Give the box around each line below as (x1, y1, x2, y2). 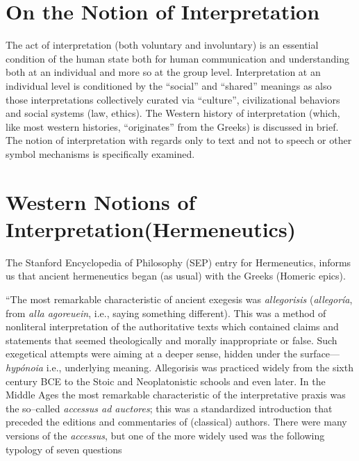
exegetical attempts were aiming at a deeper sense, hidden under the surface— (6, 346, 340, 361)
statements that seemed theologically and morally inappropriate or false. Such (6, 332, 337, 347)
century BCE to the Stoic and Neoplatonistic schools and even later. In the (6, 373, 326, 388)
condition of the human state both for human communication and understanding (6, 51, 349, 65)
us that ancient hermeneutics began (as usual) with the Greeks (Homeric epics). (6, 268, 346, 283)
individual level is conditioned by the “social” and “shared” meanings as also (6, 78, 332, 92)
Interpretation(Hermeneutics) (6, 214, 297, 243)
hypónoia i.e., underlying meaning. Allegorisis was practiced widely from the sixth (6, 359, 353, 374)
